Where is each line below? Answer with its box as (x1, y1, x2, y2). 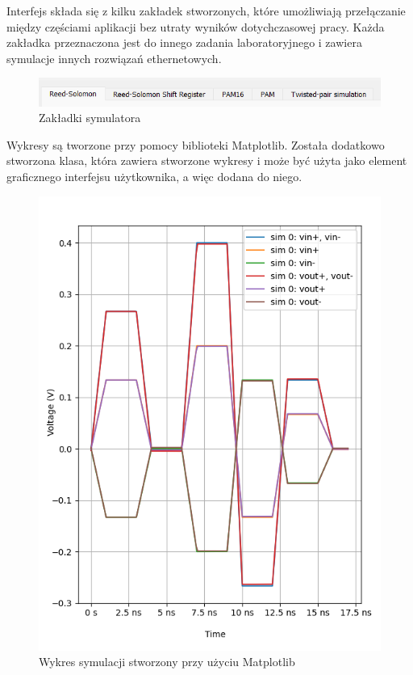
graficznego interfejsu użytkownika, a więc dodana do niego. (6, 168, 302, 185)
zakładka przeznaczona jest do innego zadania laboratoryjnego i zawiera (6, 34, 362, 51)
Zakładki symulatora (39, 109, 141, 126)
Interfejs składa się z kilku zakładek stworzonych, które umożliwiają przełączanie (6, 2, 406, 19)
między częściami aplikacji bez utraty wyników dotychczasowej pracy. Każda (6, 18, 385, 35)
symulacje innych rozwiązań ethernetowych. (6, 49, 222, 66)
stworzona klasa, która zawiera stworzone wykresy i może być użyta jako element (6, 152, 407, 169)
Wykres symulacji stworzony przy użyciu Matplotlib (39, 653, 295, 670)
